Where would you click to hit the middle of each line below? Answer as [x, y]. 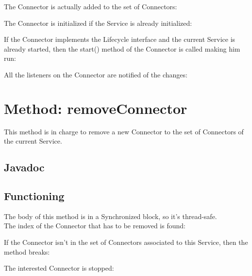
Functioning [34, 196]
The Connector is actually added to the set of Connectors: [91, 6]
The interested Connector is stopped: [59, 268]
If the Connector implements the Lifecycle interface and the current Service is [120, 39]
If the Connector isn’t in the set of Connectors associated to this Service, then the [126, 242]
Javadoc [24, 167]
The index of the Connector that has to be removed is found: [95, 226]
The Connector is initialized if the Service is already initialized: [98, 23]
